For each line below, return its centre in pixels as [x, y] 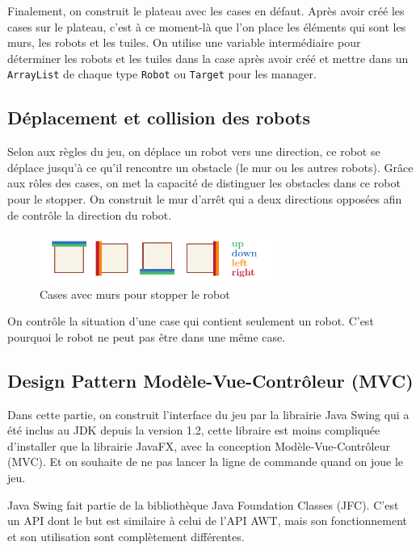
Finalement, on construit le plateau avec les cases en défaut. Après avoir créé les [206, 10]
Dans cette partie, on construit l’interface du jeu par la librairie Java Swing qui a [208, 414]
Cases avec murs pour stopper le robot [135, 294]
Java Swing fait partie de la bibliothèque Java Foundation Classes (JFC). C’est [203, 504]
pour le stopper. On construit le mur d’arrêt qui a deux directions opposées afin [205, 199]
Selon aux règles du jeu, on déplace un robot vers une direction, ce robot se [194, 151]
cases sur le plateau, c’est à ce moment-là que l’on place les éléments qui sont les [207, 26]
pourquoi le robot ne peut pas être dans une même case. [147, 336]
